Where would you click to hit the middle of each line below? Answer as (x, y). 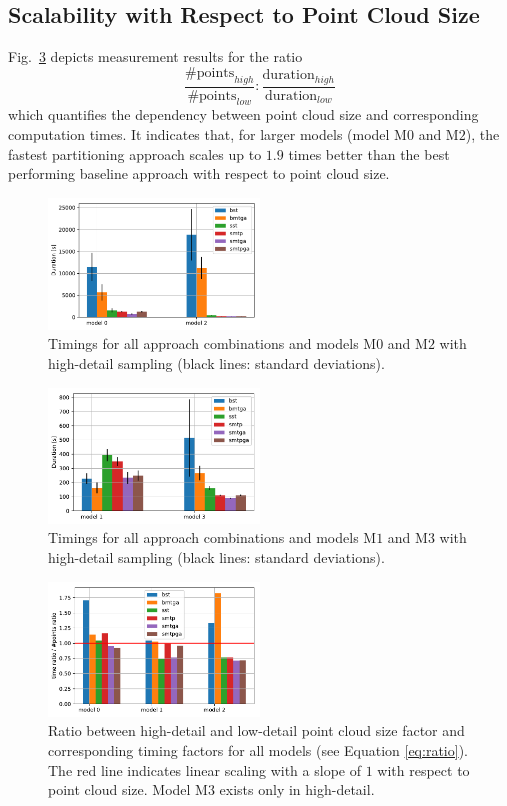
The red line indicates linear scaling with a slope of (204, 769)
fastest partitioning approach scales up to (135, 153)
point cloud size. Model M (128, 789)
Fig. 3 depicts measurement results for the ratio (155, 56)
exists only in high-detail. (297, 789)
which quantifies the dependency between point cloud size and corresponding (243, 114)
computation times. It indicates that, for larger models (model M (207, 134)
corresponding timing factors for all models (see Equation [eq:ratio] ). (258, 749)
